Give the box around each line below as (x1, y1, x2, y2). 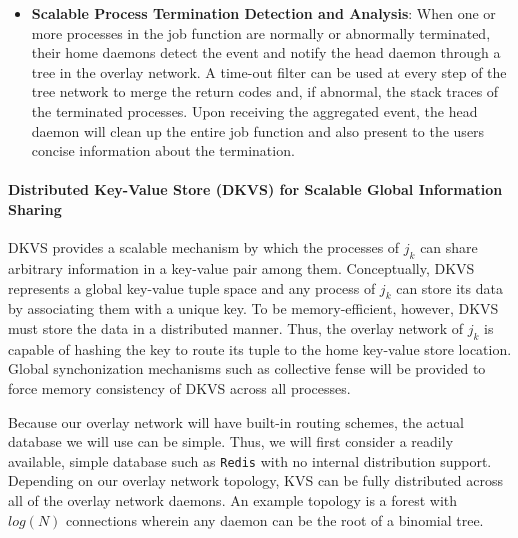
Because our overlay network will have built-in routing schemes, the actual (8, 411, 464, 432)
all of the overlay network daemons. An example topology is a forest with (8, 489, 458, 510)
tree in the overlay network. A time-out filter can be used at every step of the (31, 61, 507, 82)
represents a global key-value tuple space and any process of (8, 277, 376, 298)
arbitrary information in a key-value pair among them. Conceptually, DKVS (8, 257, 475, 278)
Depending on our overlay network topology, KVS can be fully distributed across (8, 470, 503, 491)
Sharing (8, 198, 62, 219)
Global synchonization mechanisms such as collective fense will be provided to (8, 358, 486, 379)
